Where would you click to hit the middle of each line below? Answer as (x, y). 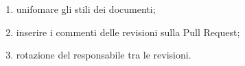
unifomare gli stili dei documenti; (86, 9)
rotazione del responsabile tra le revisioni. (104, 55)
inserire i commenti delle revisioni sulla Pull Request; (128, 32)
